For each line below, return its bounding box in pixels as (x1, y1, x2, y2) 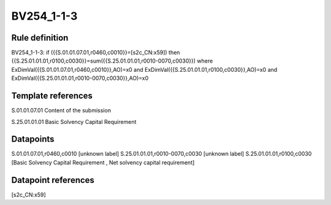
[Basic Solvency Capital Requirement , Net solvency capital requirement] (11, 158, 195, 166)
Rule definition (11, 33, 69, 43)
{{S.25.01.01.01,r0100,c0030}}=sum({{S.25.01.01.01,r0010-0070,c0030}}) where (11, 57, 213, 64)
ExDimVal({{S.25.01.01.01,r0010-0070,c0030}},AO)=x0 (11, 74, 149, 82)
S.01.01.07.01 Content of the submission (11, 107, 112, 114)
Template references (11, 91, 93, 101)
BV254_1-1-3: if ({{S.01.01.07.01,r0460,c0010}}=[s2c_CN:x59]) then (11, 49, 180, 56)
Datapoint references (11, 175, 95, 185)
